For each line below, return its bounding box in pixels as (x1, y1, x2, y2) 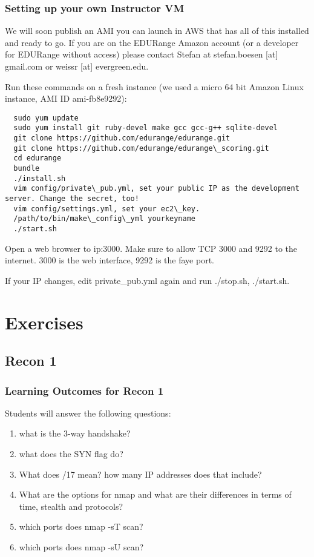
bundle (13, 164, 40, 173)
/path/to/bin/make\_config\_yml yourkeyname (13, 214, 195, 223)
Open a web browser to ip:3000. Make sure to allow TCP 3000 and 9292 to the (5, 242, 298, 254)
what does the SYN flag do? (19, 447, 123, 460)
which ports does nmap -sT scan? (19, 520, 143, 533)
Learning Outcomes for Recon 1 (5, 383, 164, 398)
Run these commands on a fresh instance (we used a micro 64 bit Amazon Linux (5, 80, 304, 93)
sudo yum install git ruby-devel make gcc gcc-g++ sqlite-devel (13, 124, 278, 133)
